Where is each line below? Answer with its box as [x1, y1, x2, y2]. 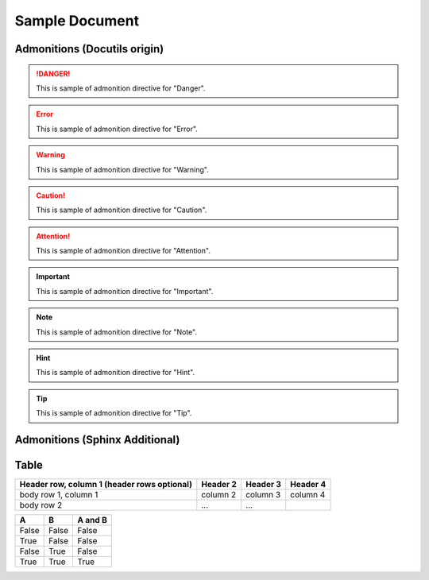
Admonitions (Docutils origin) [14, 42, 164, 56]
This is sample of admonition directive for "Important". [36, 286, 214, 296]
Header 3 [245, 479, 282, 490]
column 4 [290, 489, 326, 501]
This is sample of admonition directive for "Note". [36, 327, 198, 337]
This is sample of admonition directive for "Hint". [36, 368, 195, 377]
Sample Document [14, 12, 139, 29]
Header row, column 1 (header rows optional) [19, 479, 192, 490]
